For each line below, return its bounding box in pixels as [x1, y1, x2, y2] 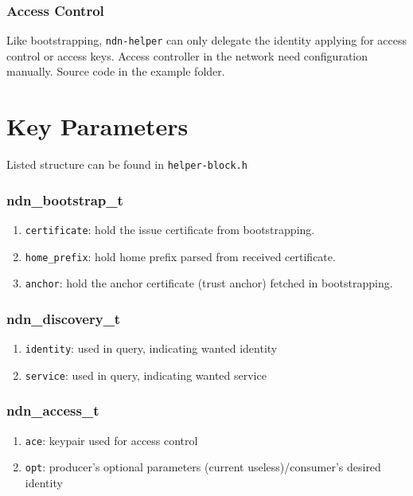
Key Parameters [6, 110, 189, 143]
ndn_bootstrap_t [6, 189, 123, 209]
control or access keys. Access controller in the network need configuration [6, 47, 368, 64]
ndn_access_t [6, 400, 99, 420]
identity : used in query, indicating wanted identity [25, 340, 278, 357]
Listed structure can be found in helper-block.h [6, 156, 247, 173]
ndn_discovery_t [6, 308, 121, 328]
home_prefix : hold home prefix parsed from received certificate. [25, 248, 336, 264]
